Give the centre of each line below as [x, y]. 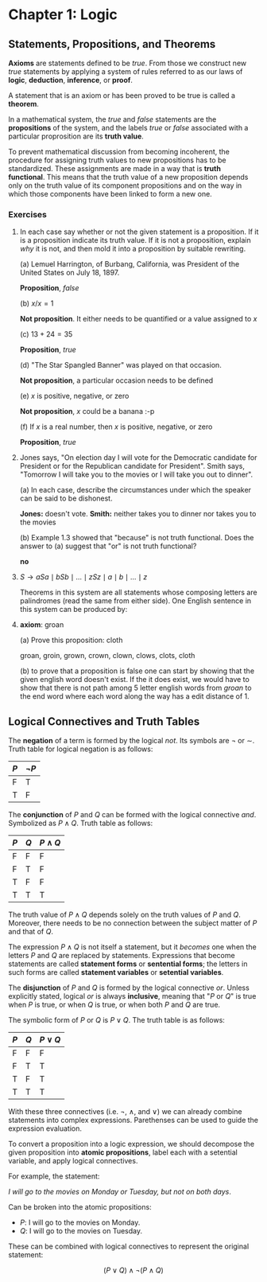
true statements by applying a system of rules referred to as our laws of [126, 72]
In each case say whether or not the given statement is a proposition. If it [139, 232]
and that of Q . [31, 932]
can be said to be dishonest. [66, 498]
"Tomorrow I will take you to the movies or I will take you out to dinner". [136, 474]
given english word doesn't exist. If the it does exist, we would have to [135, 680]
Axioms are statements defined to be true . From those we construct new [128, 63]
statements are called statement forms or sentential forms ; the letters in [128, 964]
